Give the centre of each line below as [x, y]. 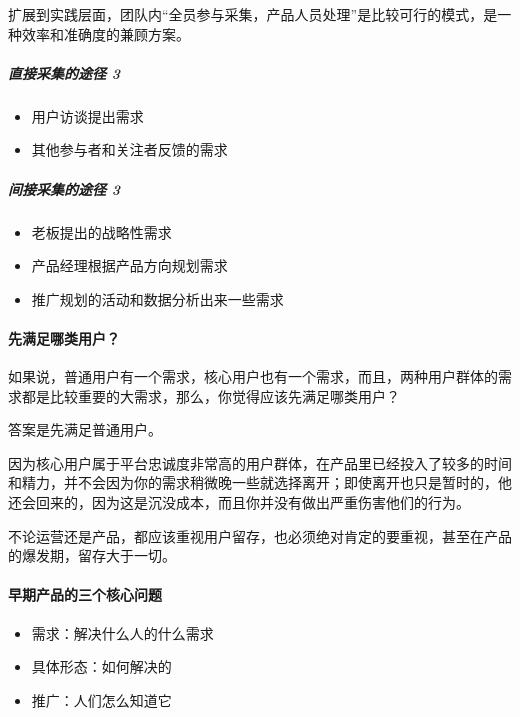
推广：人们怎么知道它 [101, 699]
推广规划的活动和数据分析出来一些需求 [157, 298]
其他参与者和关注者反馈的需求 [129, 149]
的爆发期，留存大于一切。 [92, 555]
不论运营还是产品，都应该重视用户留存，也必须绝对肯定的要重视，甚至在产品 [260, 535]
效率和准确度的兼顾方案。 [105, 33]
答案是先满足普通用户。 [85, 429]
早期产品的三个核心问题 [85, 594]
